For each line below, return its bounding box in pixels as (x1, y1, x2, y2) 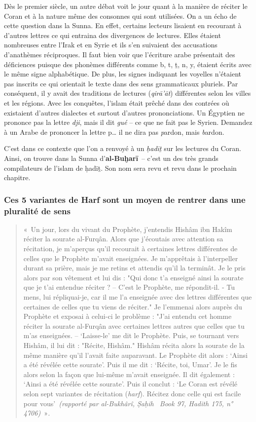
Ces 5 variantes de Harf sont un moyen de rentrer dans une (4, 193, 246, 205)
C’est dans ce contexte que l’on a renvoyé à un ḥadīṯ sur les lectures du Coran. (4, 143, 241, 153)
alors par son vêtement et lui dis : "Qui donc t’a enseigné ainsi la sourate (23, 272, 244, 282)
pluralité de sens (4, 204, 71, 217)
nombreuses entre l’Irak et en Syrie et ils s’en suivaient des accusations (4, 39, 218, 50)
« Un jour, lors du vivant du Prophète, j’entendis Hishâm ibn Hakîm (23, 224, 232, 234)
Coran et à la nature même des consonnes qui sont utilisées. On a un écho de (4, 10, 237, 21)
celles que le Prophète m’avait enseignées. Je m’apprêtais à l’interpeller (23, 253, 238, 263)
